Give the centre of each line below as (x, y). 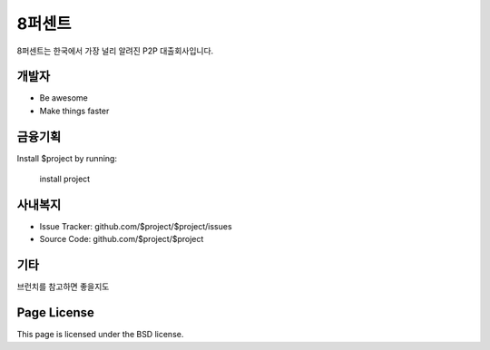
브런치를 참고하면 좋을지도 (63, 287)
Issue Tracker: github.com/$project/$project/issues (136, 227)
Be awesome (64, 98)
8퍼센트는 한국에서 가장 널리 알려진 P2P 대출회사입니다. (115, 51)
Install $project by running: (67, 158)
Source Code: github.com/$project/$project (122, 239)
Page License (56, 313)
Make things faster (74, 111)
